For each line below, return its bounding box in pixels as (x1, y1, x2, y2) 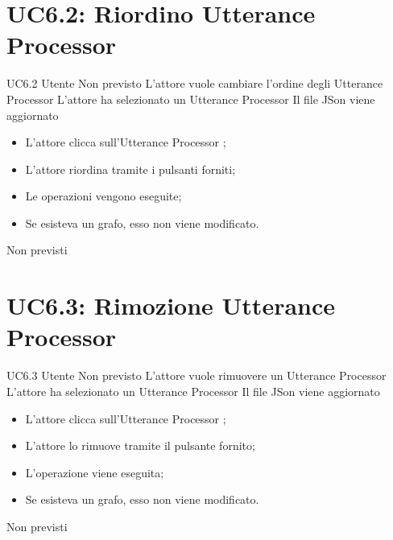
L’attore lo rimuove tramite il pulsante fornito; (25, 437, 255, 454)
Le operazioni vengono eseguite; (25, 188, 182, 204)
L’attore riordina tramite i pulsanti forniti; (25, 160, 236, 177)
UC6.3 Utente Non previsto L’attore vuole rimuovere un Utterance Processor (6, 367, 387, 384)
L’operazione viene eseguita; (25, 464, 164, 480)
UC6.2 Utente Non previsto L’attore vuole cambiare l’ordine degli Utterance (6, 75, 383, 92)
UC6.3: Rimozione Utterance (6, 289, 336, 322)
